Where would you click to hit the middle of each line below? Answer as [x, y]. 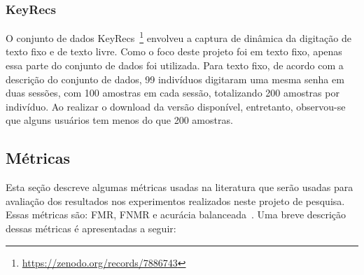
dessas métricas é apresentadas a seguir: [91, 228]
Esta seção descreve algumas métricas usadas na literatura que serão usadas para [180, 187]
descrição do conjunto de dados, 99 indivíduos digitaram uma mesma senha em [175, 79]
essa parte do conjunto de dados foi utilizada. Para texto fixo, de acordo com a [175, 65]
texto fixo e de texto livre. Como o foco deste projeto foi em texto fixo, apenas [174, 51]
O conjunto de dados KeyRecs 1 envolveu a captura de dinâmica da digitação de [178, 37]
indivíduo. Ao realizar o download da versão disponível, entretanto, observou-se [176, 106]
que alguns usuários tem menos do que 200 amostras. [119, 120]
